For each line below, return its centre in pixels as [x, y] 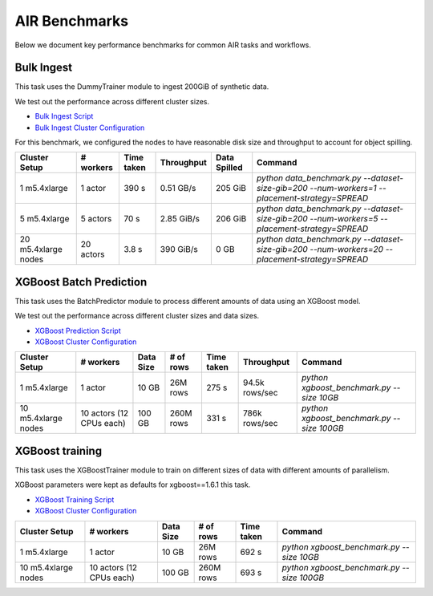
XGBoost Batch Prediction [81, 282]
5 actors [96, 219]
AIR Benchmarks [71, 21]
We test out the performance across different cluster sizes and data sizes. [137, 316]
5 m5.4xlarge [45, 219]
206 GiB [231, 219]
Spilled [229, 168]
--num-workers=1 [343, 189]
